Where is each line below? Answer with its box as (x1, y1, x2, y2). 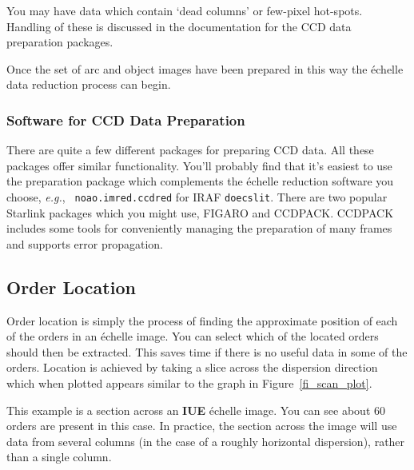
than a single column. (6, 448, 112, 465)
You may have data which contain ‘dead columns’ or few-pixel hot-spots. (6, 2, 363, 18)
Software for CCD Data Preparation (6, 110, 245, 129)
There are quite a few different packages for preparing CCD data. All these (6, 141, 374, 158)
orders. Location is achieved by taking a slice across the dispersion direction (6, 359, 378, 376)
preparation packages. (6, 34, 113, 50)
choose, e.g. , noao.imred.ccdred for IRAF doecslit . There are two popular (6, 188, 388, 205)
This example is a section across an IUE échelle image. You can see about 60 (6, 401, 385, 418)
